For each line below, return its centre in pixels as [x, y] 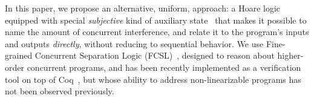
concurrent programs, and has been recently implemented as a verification [164, 67]
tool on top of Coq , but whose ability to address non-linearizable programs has [153, 79]
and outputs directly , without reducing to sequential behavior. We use [134, 43]
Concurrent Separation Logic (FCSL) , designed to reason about [155, 55]
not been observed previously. [60, 91]
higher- [290, 55]
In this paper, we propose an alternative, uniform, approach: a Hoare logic [143, 8]
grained [19, 55]
